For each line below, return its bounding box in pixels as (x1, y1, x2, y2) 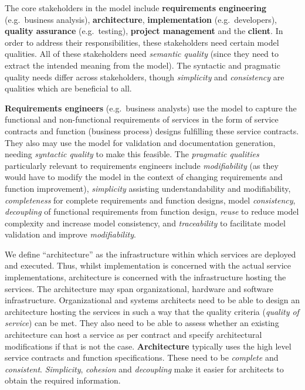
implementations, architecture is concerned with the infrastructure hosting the (5, 271, 286, 283)
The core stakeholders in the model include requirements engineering (5, 2, 266, 13)
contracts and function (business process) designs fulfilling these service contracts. (5, 124, 299, 137)
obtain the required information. (5, 374, 121, 386)
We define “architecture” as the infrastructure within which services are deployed (5, 247, 296, 260)
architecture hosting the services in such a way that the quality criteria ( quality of (5, 305, 299, 317)
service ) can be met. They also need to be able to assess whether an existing (5, 317, 279, 329)
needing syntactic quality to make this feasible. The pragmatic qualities (5, 148, 259, 160)
